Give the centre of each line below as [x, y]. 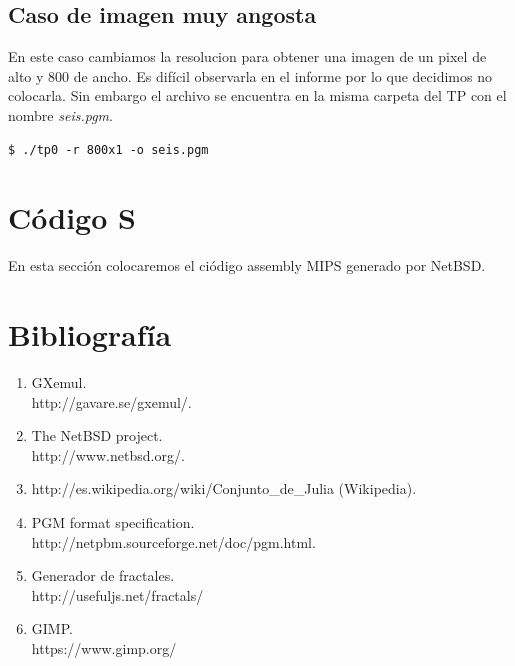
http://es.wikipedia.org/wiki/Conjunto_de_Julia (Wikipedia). [224, 488]
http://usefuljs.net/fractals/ [117, 594]
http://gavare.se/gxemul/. [111, 401]
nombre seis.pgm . [60, 114]
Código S [72, 217]
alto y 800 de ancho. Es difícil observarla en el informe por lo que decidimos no [250, 75]
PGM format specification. [113, 521]
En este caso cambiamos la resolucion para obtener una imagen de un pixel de [247, 56]
